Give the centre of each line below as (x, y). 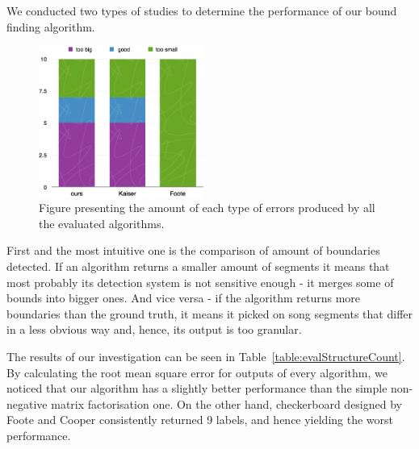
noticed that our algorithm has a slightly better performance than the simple (197, 388)
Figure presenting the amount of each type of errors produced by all (207, 208)
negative (27, 403)
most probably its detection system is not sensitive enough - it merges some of (200, 282)
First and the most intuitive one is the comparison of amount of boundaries (193, 250)
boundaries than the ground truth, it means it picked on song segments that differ (210, 313)
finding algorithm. (51, 26)
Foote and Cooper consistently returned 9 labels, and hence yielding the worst (200, 420)
